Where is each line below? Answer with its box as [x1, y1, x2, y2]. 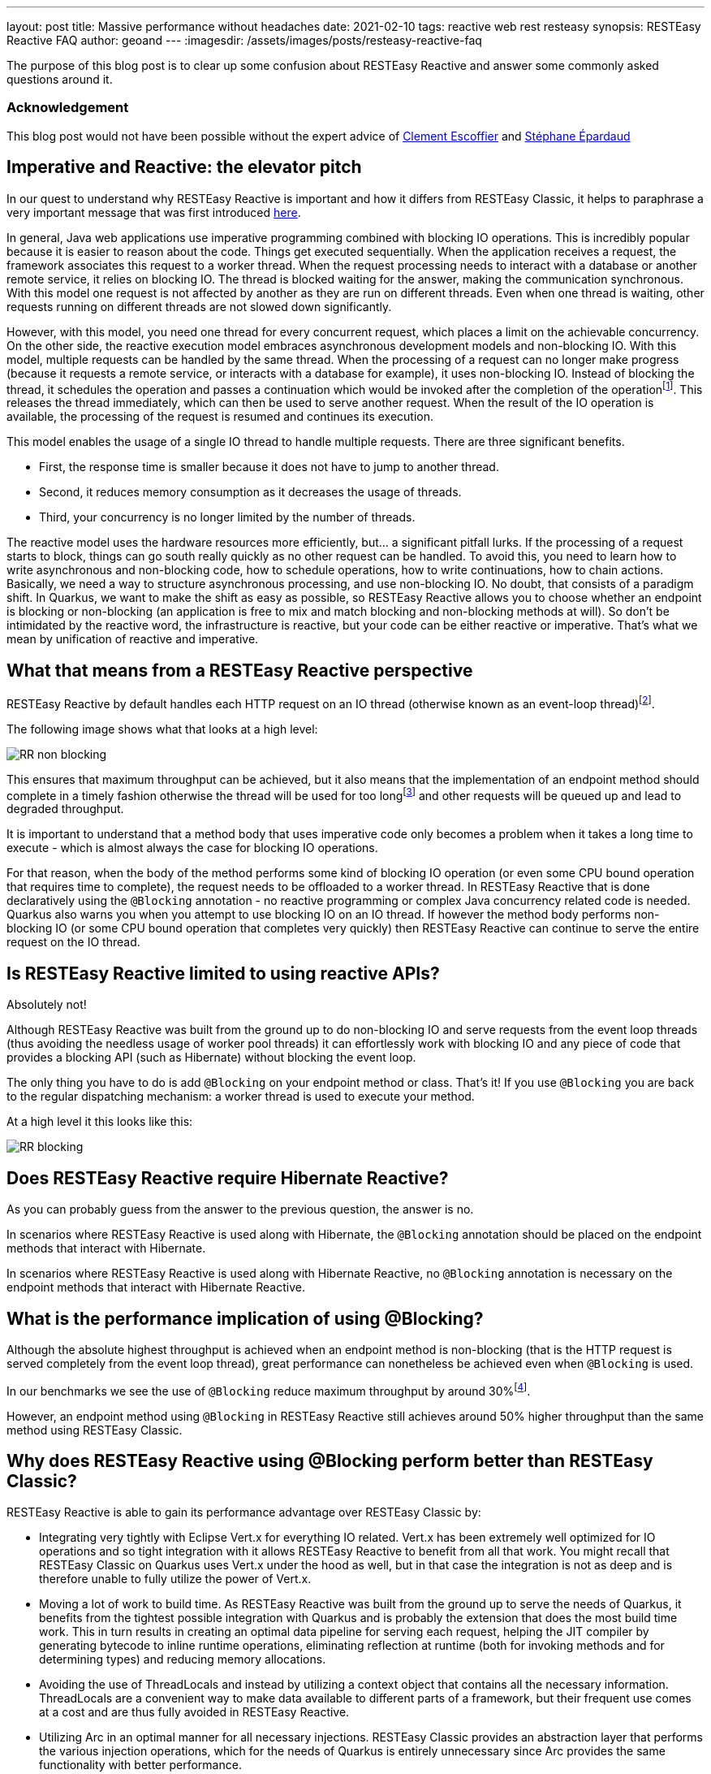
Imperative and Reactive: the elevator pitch [6, 157, 362, 178]
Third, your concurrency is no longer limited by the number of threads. [39, 510, 416, 525]
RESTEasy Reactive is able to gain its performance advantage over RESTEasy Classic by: [6, 1505, 481, 1520]
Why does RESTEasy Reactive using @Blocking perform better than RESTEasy [6, 1451, 653, 1472]
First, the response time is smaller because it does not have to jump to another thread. [39, 460, 499, 474]
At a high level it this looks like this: [6, 1114, 193, 1129]
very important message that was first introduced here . [6, 205, 301, 219]
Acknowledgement [6, 99, 129, 116]
